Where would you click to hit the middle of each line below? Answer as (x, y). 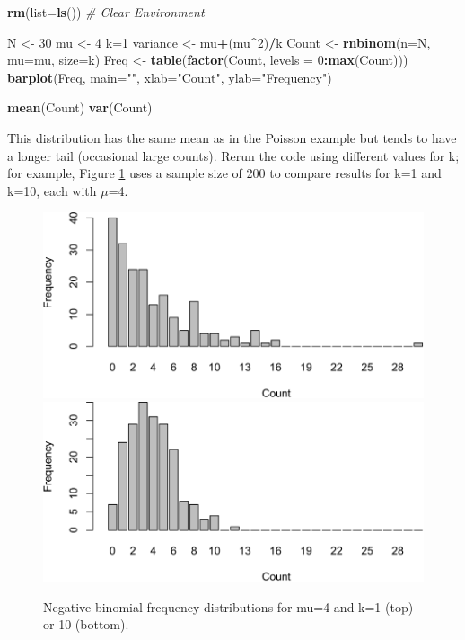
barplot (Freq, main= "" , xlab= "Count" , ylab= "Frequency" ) (170, 77)
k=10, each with (52, 190)
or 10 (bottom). (86, 624)
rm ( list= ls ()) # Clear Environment (106, 12)
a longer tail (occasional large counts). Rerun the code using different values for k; (233, 155)
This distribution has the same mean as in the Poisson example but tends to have (232, 137)
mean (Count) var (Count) (80, 107)
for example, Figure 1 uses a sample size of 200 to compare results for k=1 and (224, 173)
